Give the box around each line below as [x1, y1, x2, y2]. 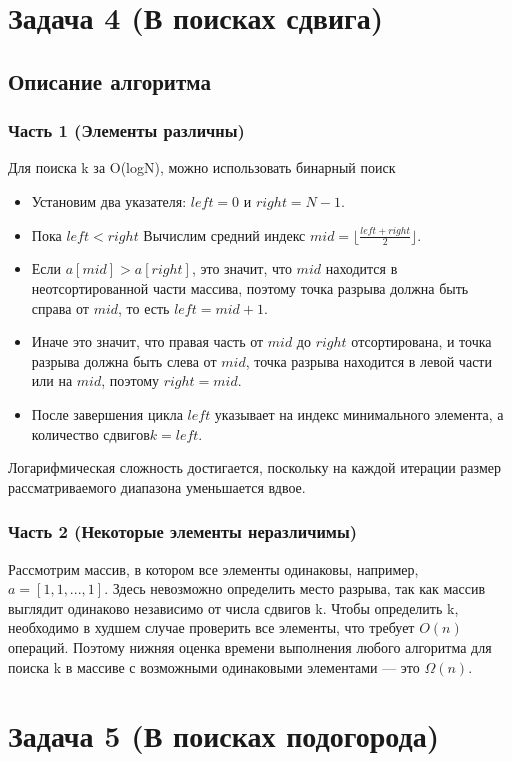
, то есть [118, 297, 170, 318]
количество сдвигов [31, 423, 150, 444]
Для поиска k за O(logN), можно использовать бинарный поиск [8, 157, 396, 178]
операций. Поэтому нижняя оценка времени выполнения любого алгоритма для [8, 636, 492, 657]
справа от [31, 297, 89, 318]
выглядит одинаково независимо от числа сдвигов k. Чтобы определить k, [8, 597, 459, 618]
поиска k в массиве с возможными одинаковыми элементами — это [8, 656, 420, 677]
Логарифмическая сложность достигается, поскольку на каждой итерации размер [8, 457, 501, 478]
